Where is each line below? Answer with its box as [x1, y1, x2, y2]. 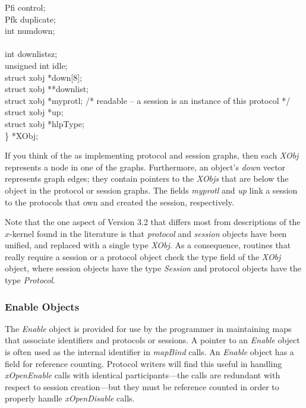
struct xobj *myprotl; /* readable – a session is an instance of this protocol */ [5, 94, 291, 106]
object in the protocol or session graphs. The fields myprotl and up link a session [5, 184, 298, 196]
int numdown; [5, 24, 55, 37]
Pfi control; [5, 1, 46, 13]
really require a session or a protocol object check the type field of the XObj [5, 250, 281, 262]
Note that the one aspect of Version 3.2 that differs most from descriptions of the [5, 216, 301, 228]
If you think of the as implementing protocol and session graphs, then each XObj [5, 149, 299, 162]
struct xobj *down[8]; [5, 71, 83, 83]
